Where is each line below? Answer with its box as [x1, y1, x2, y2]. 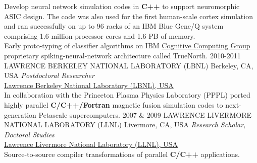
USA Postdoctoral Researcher [4, 70, 94, 80]
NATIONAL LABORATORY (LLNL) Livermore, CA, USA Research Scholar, [4, 119, 246, 130]
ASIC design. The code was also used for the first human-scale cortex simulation [4, 11, 253, 21]
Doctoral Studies [4, 129, 55, 139]
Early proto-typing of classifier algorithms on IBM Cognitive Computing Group [4, 40, 250, 51]
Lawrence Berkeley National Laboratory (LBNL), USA [4, 79, 174, 90]
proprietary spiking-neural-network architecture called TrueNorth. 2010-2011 [4, 50, 241, 60]
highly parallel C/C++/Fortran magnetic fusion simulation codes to [4, 99, 223, 110]
